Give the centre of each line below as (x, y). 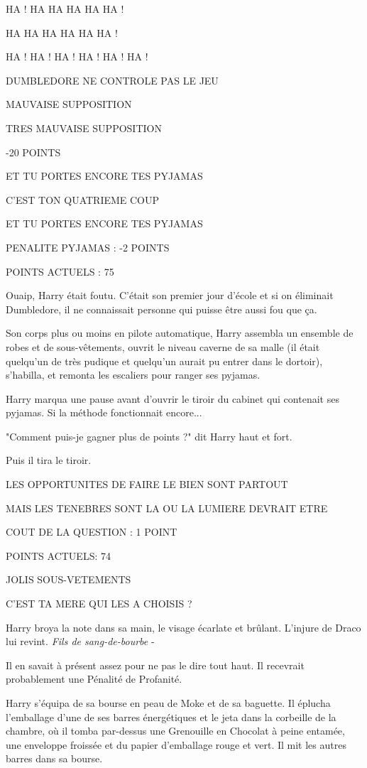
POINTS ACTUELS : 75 (60, 271)
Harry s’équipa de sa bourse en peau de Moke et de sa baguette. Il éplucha (168, 703)
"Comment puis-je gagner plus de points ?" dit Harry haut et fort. (149, 436)
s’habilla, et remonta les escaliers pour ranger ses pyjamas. (133, 375)
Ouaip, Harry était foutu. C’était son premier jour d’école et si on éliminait (170, 295)
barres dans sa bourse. (54, 758)
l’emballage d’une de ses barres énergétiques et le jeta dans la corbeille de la (171, 716)
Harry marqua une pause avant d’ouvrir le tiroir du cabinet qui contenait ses (172, 398)
